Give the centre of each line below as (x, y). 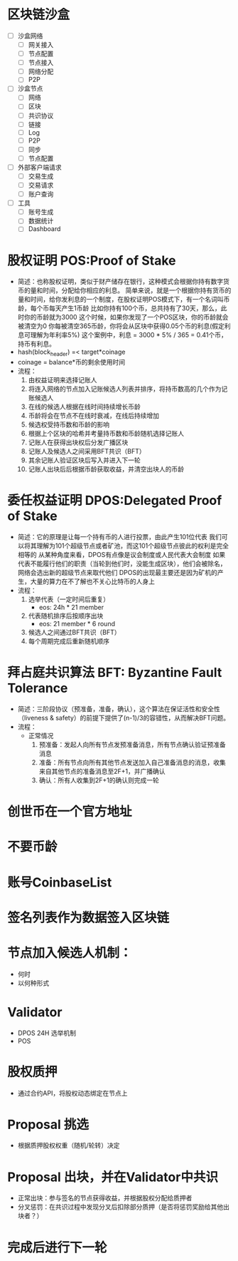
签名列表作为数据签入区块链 (88, 918)
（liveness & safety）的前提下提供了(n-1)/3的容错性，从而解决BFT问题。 (124, 718)
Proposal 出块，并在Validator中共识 (113, 1177)
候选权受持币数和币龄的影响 (69, 424)
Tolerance (38, 688)
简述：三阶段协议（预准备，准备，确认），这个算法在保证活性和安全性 (119, 709)
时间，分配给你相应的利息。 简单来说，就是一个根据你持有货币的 (137, 290)
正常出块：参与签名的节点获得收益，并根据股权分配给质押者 (105, 1198)
